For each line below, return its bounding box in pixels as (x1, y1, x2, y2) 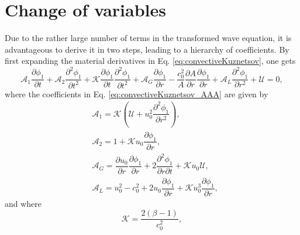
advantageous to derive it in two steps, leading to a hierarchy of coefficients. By (5, 43, 289, 55)
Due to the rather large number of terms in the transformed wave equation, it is (5, 32, 292, 44)
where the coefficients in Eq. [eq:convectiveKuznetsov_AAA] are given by (5, 87, 268, 100)
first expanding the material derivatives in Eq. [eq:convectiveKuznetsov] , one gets (5, 55, 296, 67)
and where (5, 197, 42, 209)
